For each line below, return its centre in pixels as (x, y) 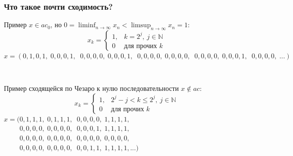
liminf (87, 26)
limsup (141, 26)
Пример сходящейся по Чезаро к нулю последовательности (92, 88)
